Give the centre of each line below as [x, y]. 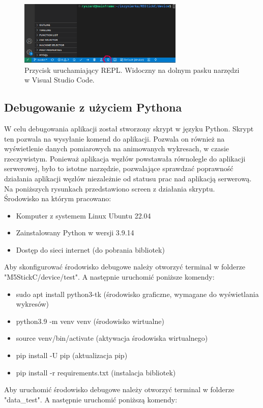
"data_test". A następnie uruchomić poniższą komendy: [91, 399]
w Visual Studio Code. [60, 80]
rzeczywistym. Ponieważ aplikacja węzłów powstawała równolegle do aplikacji [125, 158]
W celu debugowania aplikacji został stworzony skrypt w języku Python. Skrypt [129, 128]
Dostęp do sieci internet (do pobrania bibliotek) [90, 249]
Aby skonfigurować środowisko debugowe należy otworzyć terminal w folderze [125, 267]
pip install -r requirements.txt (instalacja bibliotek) [96, 372]
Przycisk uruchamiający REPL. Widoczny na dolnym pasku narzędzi [132, 70]
